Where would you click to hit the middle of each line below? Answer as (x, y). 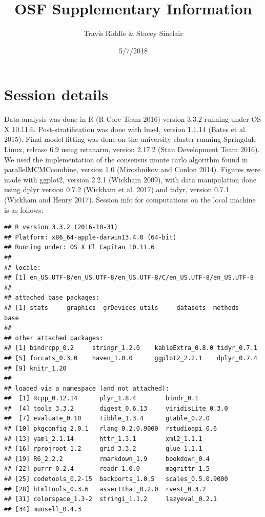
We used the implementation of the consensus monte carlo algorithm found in (126, 159)
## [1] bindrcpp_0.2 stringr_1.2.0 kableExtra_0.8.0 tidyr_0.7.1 (131, 348)
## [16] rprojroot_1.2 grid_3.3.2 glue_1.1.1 (103, 449)
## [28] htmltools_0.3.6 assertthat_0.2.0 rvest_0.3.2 (105, 489)
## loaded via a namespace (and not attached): (87, 388)
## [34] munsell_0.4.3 (43, 509)
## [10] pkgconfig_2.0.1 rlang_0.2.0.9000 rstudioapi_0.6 (111, 429)
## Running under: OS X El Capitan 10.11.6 (79, 247)
